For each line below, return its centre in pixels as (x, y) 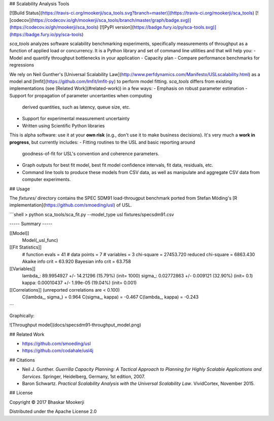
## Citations (22, 360)
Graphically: (22, 315)
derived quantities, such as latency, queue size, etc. (76, 107)
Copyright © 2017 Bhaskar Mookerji (47, 402)
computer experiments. (46, 180)
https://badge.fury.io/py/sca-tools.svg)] (175, 27)
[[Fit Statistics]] (25, 247)
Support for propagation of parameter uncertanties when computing (81, 95)
